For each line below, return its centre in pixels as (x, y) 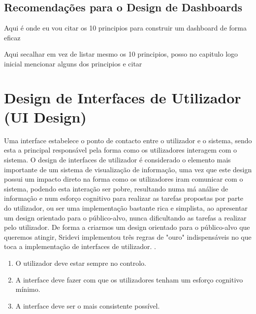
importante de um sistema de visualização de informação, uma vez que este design (128, 169)
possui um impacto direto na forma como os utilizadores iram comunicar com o (124, 179)
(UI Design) (45, 116)
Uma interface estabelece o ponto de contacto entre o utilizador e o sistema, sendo (128, 140)
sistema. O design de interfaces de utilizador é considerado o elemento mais (117, 160)
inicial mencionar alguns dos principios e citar (73, 63)
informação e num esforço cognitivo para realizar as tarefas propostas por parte (124, 198)
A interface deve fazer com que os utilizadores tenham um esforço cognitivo (129, 279)
